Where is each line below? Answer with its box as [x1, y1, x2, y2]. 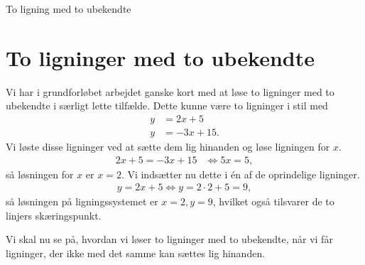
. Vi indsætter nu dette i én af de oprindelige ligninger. [121, 166, 360, 181]
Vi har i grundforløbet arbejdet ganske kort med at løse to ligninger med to [6, 84, 334, 99]
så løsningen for [6, 166, 74, 181]
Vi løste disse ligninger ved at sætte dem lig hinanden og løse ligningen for [6, 139, 330, 153]
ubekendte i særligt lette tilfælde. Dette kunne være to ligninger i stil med [6, 98, 328, 113]
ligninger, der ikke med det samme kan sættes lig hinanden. [6, 246, 266, 260]
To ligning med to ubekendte [6, 1, 131, 16]
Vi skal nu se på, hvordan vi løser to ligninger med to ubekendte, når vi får [6, 232, 333, 247]
